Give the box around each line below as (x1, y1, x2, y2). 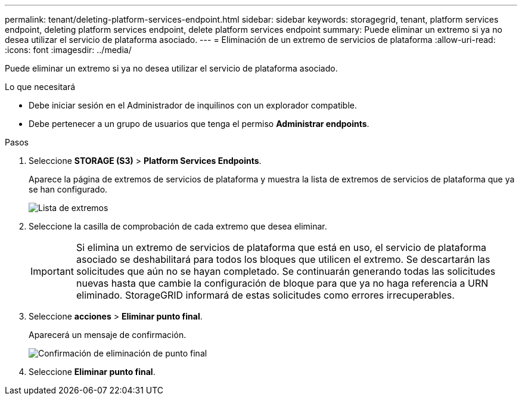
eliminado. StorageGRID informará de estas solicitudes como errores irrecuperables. (76, 289, 455, 301)
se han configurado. (29, 184, 108, 194)
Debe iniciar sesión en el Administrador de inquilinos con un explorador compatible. (29, 100, 358, 110)
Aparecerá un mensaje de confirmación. (29, 330, 187, 340)
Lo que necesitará (5, 82, 76, 92)
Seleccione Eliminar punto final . (29, 367, 156, 377)
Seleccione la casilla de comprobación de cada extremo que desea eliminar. (29, 221, 327, 231)
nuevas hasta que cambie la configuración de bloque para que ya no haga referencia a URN (76, 277, 489, 289)
